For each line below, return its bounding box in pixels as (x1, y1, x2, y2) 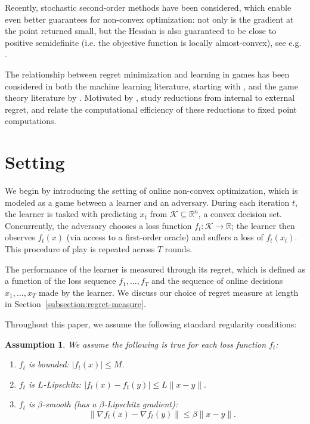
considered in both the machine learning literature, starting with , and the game (5, 79, 298, 92)
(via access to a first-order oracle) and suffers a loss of (66, 231, 263, 243)
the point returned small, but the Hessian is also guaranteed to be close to (5, 24, 277, 37)
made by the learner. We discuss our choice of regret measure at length (39, 286, 299, 298)
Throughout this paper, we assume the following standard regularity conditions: (5, 318, 297, 330)
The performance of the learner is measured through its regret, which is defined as (5, 262, 305, 275)
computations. (5, 114, 57, 127)
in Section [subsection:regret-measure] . (5, 298, 146, 310)
